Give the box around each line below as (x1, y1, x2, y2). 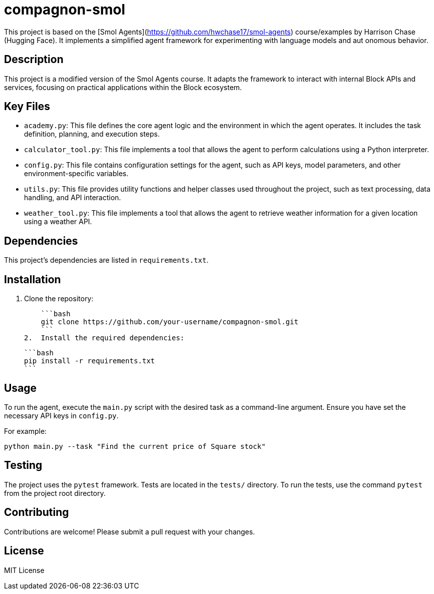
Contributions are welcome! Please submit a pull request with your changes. (4, 527, 255, 536)
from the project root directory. (4, 488, 106, 497)
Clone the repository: (24, 294, 94, 303)
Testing (4, 459, 43, 472)
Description (4, 53, 64, 66)
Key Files (4, 100, 50, 113)
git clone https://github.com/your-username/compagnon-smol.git (41, 318, 298, 326)
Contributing (4, 506, 69, 519)
